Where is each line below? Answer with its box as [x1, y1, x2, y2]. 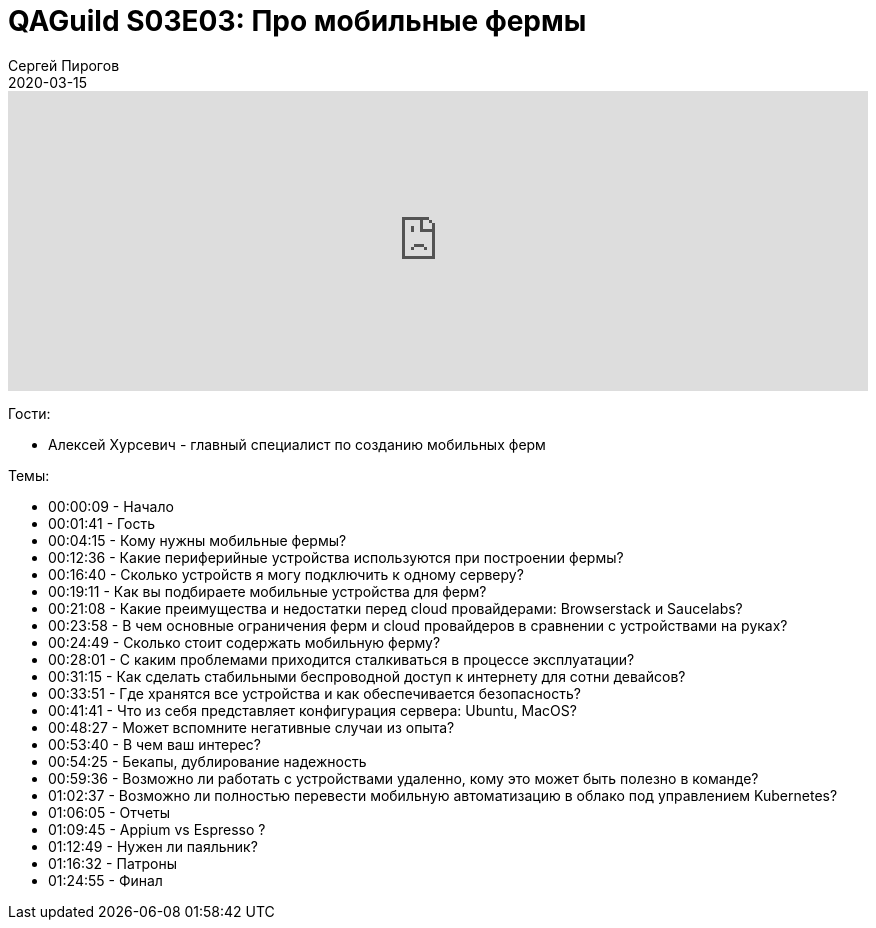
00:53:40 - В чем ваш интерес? [48, 735, 262, 753]
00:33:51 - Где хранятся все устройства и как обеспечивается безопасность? [48, 684, 581, 702]
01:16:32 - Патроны [48, 854, 177, 872]
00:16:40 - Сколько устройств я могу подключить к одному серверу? [48, 565, 524, 583]
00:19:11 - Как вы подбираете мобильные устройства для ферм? [48, 582, 487, 600]
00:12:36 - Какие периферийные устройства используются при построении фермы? [48, 548, 624, 566]
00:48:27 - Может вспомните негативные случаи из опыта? [48, 718, 455, 736]
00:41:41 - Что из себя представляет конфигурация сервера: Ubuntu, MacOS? [48, 701, 577, 719]
